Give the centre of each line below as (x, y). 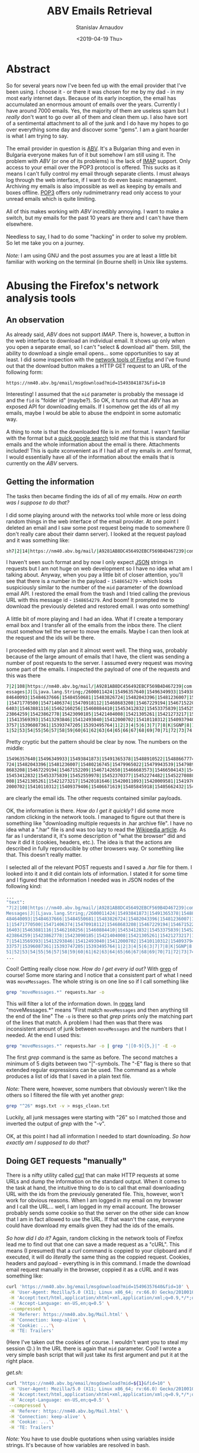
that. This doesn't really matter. (44, 854)
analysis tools (41, 298)
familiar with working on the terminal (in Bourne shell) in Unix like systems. (97, 261)
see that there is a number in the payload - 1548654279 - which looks (89, 581)
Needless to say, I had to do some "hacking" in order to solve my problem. (97, 236)
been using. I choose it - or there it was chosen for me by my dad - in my (95, 92)
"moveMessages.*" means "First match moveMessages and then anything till (97, 1010)
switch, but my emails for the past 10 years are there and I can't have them (97, 217)
